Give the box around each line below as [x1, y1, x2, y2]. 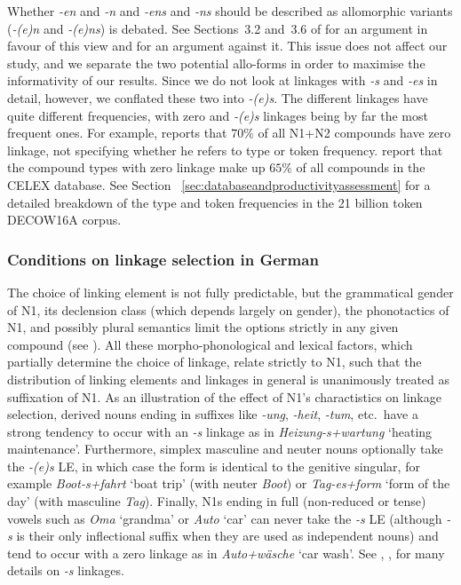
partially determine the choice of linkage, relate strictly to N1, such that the [7, 352, 422, 371]
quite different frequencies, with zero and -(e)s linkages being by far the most [7, 106, 428, 124]
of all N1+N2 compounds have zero [258, 123, 451, 142]
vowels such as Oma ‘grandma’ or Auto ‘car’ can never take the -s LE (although [7, 509, 442, 527]
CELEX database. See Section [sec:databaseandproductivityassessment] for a [7, 175, 431, 194]
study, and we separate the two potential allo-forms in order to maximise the [7, 53, 425, 72]
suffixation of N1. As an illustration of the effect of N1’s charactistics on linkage [7, 387, 441, 406]
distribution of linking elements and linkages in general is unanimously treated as [7, 369, 450, 388]
